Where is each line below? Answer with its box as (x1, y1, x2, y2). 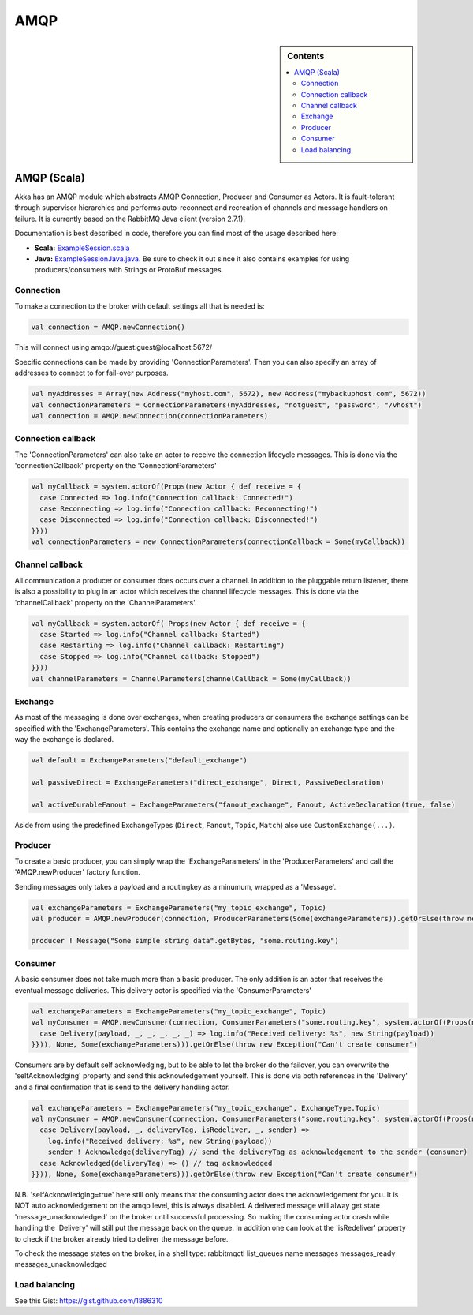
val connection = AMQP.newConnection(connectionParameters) (31, 411, 269, 421)
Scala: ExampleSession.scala (34, 243, 130, 253)
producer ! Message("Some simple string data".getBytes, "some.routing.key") (31, 936, 339, 945)
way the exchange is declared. (14, 735, 114, 744)
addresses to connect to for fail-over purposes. (14, 368, 169, 378)
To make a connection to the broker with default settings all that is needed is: (14, 301, 265, 311)
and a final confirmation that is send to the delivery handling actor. (14, 1082, 230, 1092)
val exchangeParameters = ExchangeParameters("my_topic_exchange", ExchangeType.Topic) (31, 1103, 381, 1112)
